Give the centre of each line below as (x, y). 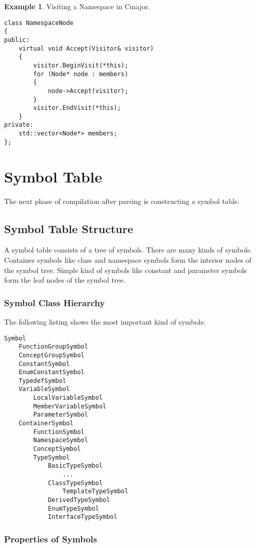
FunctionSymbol (59, 432)
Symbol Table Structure (69, 228)
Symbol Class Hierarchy (55, 302)
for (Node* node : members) (81, 74)
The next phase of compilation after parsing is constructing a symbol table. (122, 201)
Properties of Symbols (51, 539)
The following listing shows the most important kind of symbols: (105, 321)
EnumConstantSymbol (52, 372)
